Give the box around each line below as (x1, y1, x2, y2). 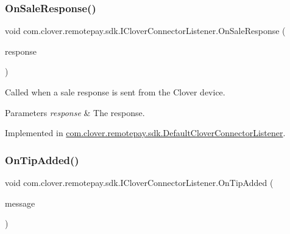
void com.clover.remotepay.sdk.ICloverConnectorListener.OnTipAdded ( (5, 176, 274, 188)
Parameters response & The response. (5, 106, 145, 119)
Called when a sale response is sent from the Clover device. (5, 86, 225, 98)
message (5, 196, 35, 209)
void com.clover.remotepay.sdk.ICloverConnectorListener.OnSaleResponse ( (5, 24, 286, 37)
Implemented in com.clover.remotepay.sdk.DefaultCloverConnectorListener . (5, 126, 286, 139)
